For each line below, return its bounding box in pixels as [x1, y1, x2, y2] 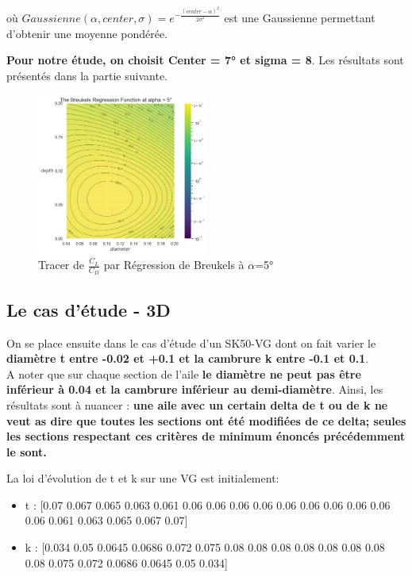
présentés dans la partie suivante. [6, 67, 167, 83]
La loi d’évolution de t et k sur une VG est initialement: [6, 470, 279, 487]
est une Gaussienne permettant [224, 10, 375, 26]
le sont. [6, 443, 47, 460]
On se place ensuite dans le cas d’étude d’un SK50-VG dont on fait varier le [6, 334, 376, 351]
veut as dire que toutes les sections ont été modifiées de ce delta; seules [6, 412, 406, 429]
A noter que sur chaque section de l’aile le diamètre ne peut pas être [6, 365, 361, 382]
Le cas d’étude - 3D [6, 297, 171, 321]
